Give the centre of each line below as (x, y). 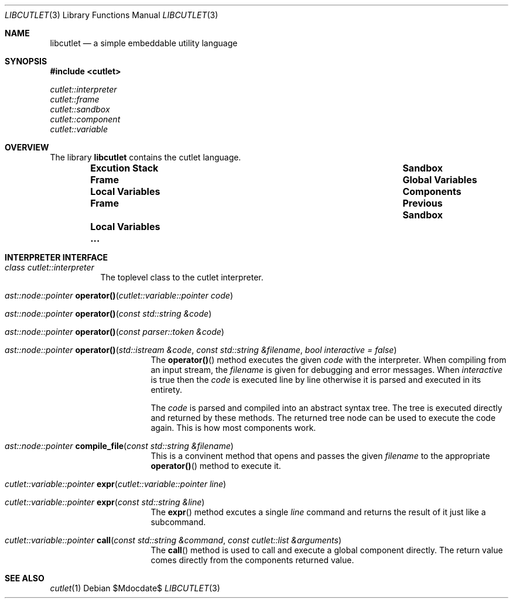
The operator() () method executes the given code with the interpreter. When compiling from (329, 360)
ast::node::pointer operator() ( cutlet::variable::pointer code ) (119, 295)
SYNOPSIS (26, 61)
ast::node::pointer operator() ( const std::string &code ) (108, 314)
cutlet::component (85, 119)
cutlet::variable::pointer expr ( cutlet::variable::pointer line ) (116, 484)
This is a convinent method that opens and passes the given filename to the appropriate (320, 456)
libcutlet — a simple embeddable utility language (144, 43)
